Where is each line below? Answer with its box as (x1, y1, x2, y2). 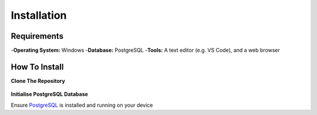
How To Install (11, 62, 64, 72)
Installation (11, 9, 67, 22)
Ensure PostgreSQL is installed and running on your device (11, 102, 153, 109)
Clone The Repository (11, 77, 66, 84)
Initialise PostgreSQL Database (11, 91, 88, 98)
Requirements (11, 31, 64, 41)
